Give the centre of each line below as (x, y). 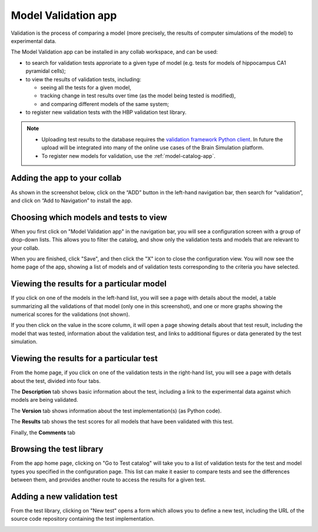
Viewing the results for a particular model (89, 284)
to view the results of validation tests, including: (83, 79)
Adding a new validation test (64, 497)
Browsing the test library (57, 449)
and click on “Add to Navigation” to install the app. (72, 200)
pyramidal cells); (46, 71)
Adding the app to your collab (66, 178)
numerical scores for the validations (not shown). (70, 315)
